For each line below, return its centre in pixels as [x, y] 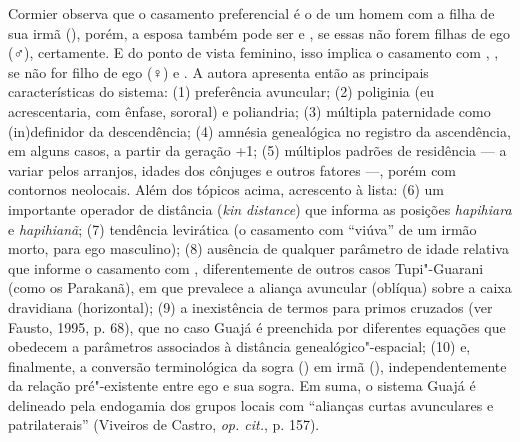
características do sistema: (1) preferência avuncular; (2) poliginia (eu [221, 91]
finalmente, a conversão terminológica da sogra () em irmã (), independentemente [257, 365]
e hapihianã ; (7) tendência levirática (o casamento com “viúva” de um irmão [242, 228]
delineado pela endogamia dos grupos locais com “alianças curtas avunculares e [251, 404]
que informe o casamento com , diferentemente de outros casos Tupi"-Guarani [246, 267]
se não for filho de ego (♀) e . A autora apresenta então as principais [218, 71]
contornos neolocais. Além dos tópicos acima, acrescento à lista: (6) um [226, 189]
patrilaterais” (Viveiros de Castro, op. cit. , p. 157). [164, 424]
